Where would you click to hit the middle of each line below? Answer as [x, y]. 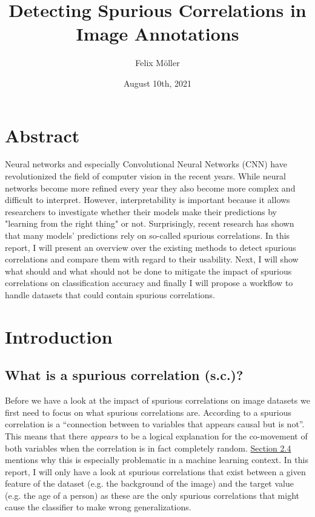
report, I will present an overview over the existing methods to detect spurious [151, 247]
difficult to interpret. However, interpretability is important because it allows [148, 200]
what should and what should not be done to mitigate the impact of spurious [148, 271]
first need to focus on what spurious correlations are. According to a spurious [148, 412]
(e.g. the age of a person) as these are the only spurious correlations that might [152, 495]
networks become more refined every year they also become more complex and [150, 188]
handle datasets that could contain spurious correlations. [110, 294]
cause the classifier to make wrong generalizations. [98, 507]
